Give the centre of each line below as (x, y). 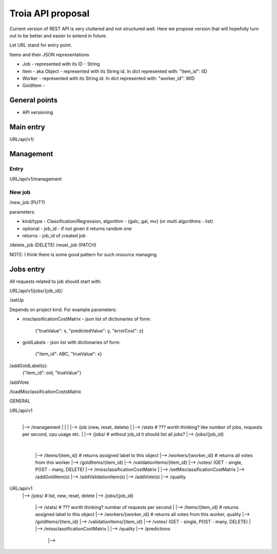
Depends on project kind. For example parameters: (63, 310)
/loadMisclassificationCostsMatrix (45, 392)
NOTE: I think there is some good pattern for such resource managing (83, 254)
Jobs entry (27, 269)
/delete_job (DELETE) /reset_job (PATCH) (53, 245)
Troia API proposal (50, 13)
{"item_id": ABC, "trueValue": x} (68, 354)
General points (34, 100)
